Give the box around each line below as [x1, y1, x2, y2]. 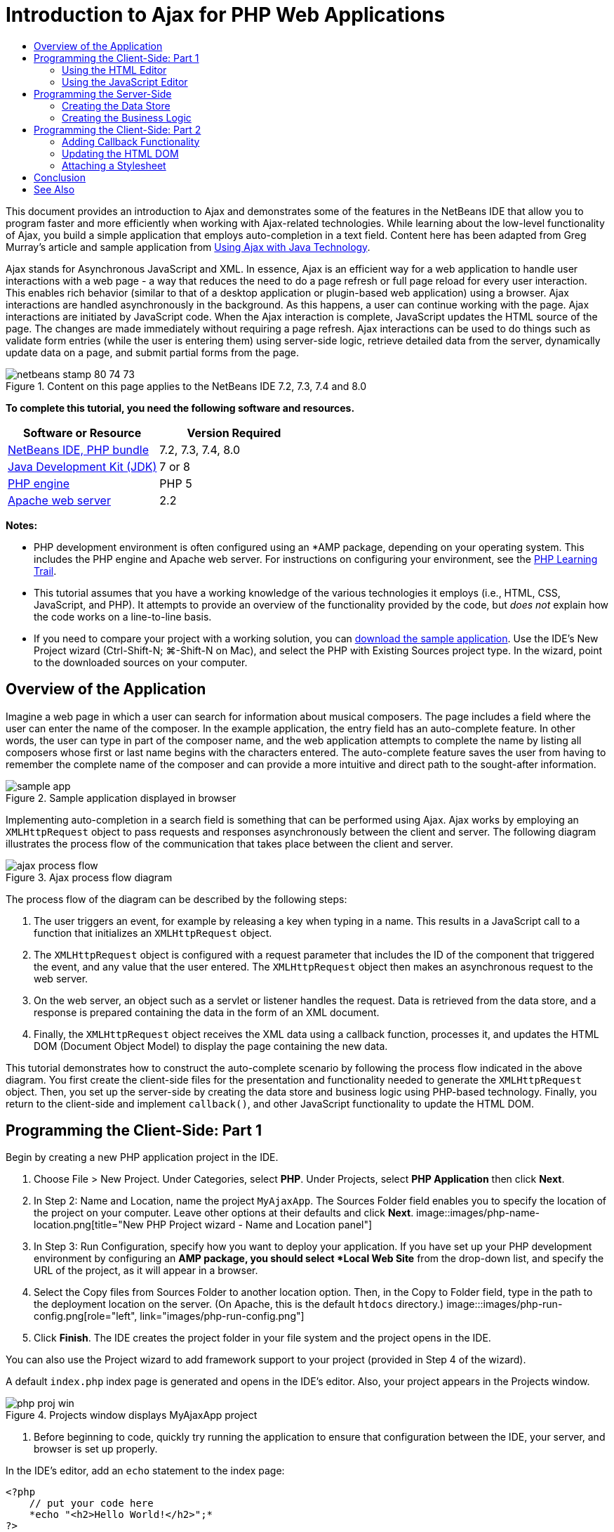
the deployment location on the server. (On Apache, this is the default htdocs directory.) [34, 1298, 444, 1311]
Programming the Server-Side [34, 87, 172, 100]
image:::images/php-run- [446, 1298, 563, 1311]
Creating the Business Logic [62, 111, 192, 124]
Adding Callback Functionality [62, 135, 200, 148]
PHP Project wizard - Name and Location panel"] [146, 1219, 373, 1231]
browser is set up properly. [34, 1443, 158, 1455]
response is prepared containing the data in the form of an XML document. [34, 1006, 380, 1018]
